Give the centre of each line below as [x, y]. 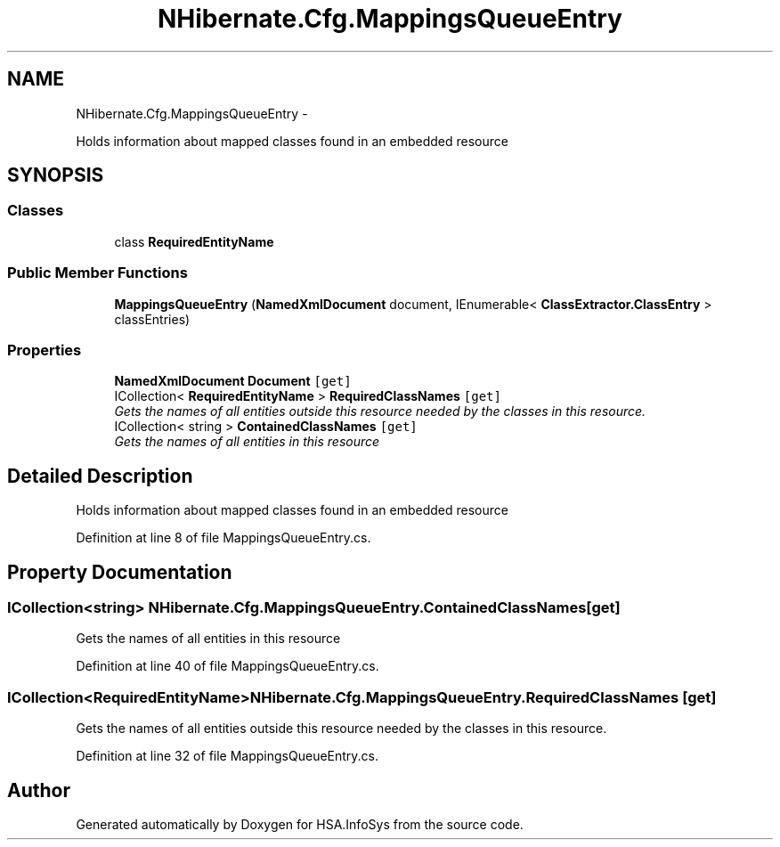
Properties [45, 350]
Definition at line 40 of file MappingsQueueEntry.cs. [227, 666]
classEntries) [152, 319]
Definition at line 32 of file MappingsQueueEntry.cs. [227, 756]
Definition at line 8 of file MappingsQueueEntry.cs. [223, 538]
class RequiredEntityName [194, 241]
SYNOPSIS [56, 175]
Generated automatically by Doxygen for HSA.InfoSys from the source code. [300, 824]
